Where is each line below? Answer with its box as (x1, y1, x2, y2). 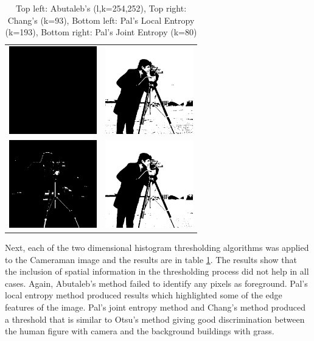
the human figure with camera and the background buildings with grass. (5, 325, 274, 337)
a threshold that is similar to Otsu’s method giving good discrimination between (5, 312, 305, 325)
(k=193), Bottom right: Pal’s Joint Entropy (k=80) (5, 26, 197, 38)
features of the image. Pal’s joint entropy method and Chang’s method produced (5, 300, 306, 313)
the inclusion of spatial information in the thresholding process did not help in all (5, 265, 309, 278)
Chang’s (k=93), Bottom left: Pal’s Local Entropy (7, 13, 195, 26)
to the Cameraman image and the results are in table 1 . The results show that (5, 253, 297, 265)
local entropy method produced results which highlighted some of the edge (5, 289, 282, 301)
